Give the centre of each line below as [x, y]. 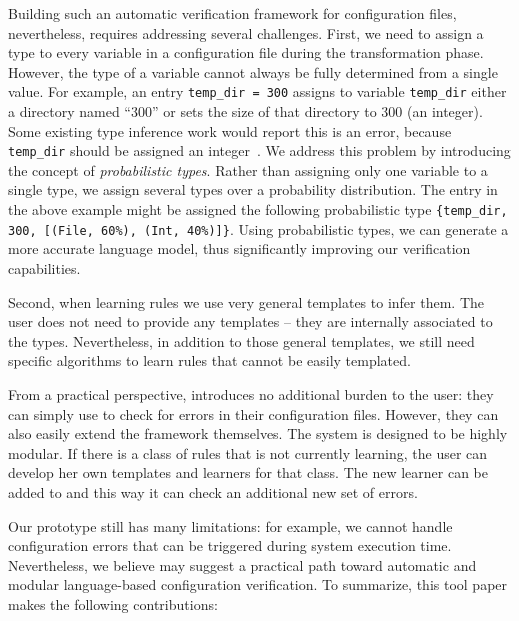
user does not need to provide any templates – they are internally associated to [250, 321]
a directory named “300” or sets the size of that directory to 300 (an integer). [245, 111]
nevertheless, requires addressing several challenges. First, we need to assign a [246, 32]
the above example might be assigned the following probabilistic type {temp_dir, [258, 209]
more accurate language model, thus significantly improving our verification [239, 248]
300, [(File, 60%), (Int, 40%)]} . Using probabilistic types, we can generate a [258, 228]
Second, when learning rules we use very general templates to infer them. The [246, 301]
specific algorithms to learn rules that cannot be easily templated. [209, 360]
